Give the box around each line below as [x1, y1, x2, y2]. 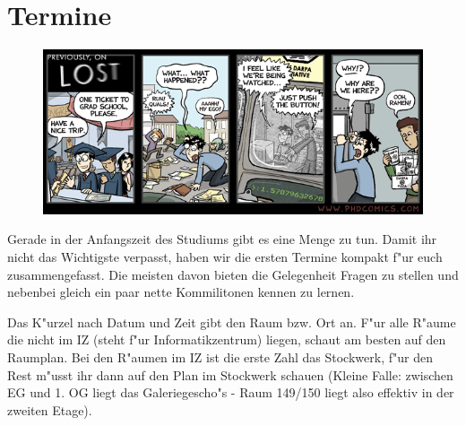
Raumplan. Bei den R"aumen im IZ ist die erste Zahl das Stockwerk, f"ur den [7, 348, 433, 366]
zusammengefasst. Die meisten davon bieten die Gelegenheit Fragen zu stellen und [7, 265, 459, 283]
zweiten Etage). [7, 400, 92, 419]
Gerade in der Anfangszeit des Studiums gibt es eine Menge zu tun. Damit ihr [7, 230, 437, 248]
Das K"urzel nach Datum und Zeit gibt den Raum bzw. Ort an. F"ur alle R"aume [7, 312, 456, 331]
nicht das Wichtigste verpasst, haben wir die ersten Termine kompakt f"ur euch [7, 248, 443, 266]
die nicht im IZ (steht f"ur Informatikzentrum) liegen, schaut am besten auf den [7, 330, 446, 349]
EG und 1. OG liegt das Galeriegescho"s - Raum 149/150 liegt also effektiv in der [7, 383, 454, 402]
